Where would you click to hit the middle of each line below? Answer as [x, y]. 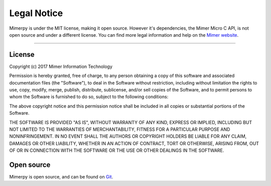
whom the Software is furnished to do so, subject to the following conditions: [89, 97]
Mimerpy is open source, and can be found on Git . [61, 177]
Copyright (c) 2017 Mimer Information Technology [61, 66]
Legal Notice [36, 13]
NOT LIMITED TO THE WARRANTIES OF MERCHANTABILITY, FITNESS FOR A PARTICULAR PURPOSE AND [120, 129]
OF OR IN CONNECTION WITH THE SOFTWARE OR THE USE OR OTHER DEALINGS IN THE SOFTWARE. [117, 150]
